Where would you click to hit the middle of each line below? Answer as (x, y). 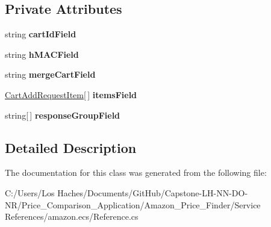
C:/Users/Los (30, 192)
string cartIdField (41, 34)
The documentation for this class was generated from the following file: (136, 173)
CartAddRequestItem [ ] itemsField (71, 94)
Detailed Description (71, 147)
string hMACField (42, 54)
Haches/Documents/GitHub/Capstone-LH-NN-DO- (153, 192)
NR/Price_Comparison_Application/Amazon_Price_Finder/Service (133, 204)
